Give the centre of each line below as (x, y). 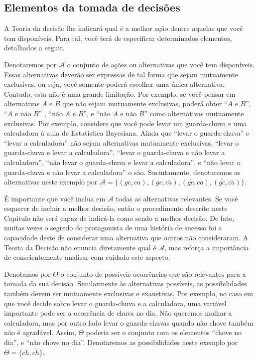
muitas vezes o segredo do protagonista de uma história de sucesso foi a (113, 228)
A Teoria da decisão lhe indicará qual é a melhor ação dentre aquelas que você (124, 28)
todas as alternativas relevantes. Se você (177, 198)
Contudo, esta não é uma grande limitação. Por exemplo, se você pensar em (120, 93)
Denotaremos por (30, 64)
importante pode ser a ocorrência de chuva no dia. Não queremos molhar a (118, 313)
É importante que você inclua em (55, 198)
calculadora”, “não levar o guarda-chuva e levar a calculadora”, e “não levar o (122, 162)
